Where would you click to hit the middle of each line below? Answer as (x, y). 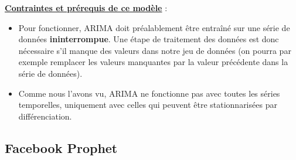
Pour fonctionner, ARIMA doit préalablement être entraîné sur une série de (154, 27)
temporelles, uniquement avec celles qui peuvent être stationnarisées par (148, 105)
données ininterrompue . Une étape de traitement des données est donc (149, 39)
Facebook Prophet (61, 147)
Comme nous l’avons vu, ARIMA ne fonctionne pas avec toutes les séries (149, 93)
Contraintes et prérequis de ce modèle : (86, 8)
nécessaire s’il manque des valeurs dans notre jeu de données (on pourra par (155, 50)
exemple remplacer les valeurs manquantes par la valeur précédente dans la (153, 62)
